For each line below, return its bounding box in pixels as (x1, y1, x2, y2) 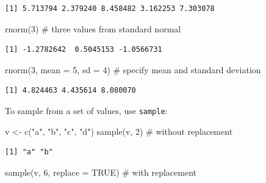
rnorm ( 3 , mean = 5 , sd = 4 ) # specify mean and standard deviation (5, 63, 261, 76)
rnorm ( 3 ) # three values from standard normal (5, 22, 181, 35)
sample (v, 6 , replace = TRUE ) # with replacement (5, 165, 197, 178)
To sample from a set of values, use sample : (5, 104, 168, 117)
